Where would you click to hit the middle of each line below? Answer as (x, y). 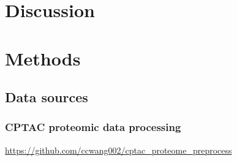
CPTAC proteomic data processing (93, 127)
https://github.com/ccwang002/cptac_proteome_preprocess (118, 150)
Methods (43, 58)
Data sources (47, 97)
